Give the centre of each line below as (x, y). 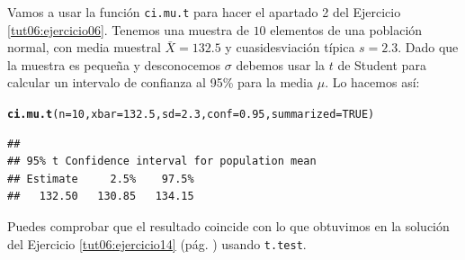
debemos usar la (281, 64)
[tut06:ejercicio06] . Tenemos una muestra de (128, 29)
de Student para (382, 64)
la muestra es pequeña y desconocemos (114, 64)
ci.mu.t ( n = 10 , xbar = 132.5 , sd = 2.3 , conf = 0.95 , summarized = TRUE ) (191, 115)
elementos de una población (346, 29)
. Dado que (428, 47)
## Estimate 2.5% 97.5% (101, 179)
